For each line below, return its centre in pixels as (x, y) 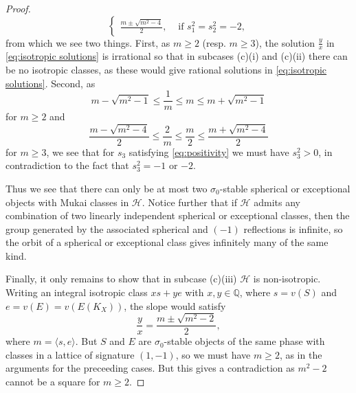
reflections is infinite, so (293, 228)
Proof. (18, 8)
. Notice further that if (189, 202)
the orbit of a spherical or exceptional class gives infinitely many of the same (167, 242)
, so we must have (213, 354)
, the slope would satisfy (175, 305)
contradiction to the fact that (67, 165)
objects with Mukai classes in (67, 202)
